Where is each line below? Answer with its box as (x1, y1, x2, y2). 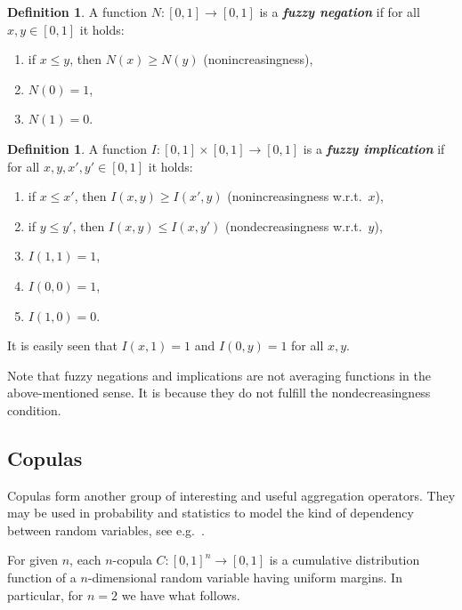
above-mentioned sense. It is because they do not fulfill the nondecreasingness (7, 383, 431, 402)
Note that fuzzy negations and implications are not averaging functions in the (7, 365, 431, 384)
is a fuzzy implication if (303, 139, 445, 157)
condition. (7, 400, 61, 419)
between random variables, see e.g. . (7, 520, 205, 539)
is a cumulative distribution (269, 550, 420, 569)
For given (7, 550, 59, 569)
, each (69, 550, 101, 569)
